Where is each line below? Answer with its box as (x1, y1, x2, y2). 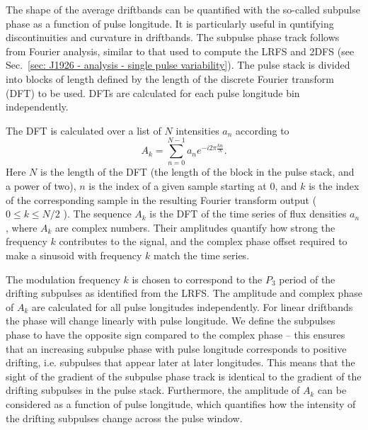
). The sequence (63, 206, 132, 221)
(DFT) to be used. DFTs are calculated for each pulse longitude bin (6, 85, 300, 100)
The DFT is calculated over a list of (6, 123, 161, 137)
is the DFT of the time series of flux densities (149, 206, 347, 221)
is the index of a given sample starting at (88, 179, 267, 193)
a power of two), (6, 179, 76, 193)
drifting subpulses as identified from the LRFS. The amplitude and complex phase (6, 285, 362, 300)
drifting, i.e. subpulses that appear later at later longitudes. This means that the (6, 355, 355, 370)
